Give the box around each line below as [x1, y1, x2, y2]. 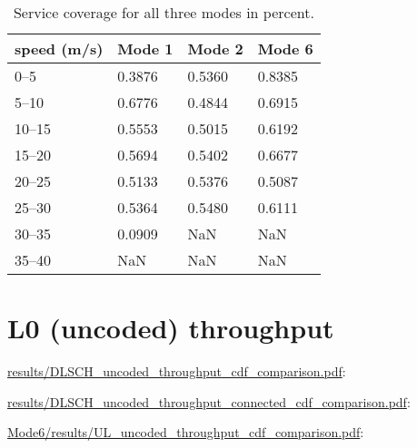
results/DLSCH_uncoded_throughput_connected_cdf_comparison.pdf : [7, 392, 411, 411]
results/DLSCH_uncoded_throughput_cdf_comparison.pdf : [7, 362, 346, 381]
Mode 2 [187, 38, 243, 59]
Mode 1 [117, 38, 174, 59]
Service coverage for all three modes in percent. [13, 2, 314, 23]
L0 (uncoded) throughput [7, 309, 334, 346]
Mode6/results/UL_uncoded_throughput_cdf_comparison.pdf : [7, 423, 364, 442]
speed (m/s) [15, 38, 104, 59]
